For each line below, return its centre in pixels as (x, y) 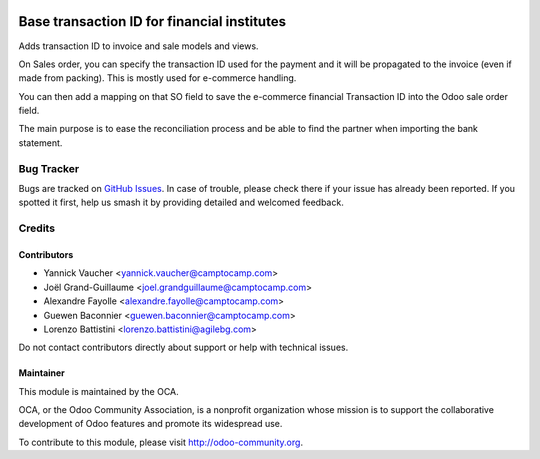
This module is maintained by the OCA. (98, 391)
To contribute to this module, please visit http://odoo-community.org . (161, 442)
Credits (36, 228)
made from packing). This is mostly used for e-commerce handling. (157, 78)
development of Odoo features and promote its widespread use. (150, 424)
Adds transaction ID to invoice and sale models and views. (138, 46)
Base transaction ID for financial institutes (152, 21)
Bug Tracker (49, 168)
